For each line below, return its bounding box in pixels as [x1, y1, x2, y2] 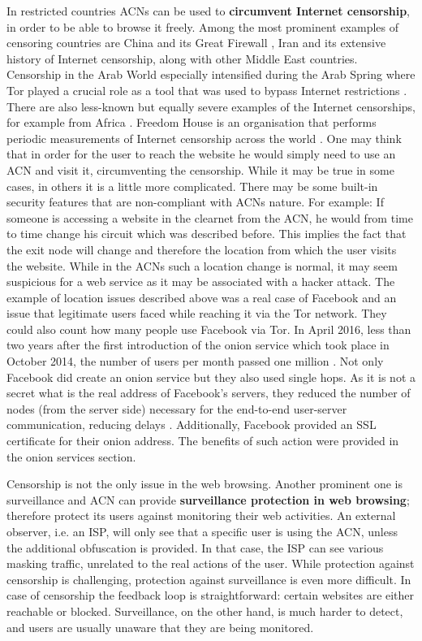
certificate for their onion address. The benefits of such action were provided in [6, 432, 399, 449]
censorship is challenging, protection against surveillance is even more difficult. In [6, 570, 411, 587]
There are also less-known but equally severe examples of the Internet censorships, [6, 97, 416, 115]
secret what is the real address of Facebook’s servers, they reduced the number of [6, 384, 411, 401]
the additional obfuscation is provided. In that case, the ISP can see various [6, 539, 384, 556]
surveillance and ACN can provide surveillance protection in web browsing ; [6, 491, 410, 508]
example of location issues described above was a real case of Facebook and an [6, 288, 397, 305]
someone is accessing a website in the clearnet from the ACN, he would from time [6, 209, 413, 226]
